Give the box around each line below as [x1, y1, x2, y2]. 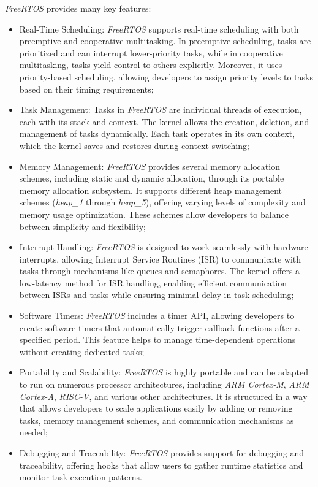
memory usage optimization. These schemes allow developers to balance [19, 207, 289, 220]
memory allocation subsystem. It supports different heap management [19, 183, 282, 196]
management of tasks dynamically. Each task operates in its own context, [19, 127, 295, 140]
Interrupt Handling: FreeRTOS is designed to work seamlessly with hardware [19, 240, 308, 253]
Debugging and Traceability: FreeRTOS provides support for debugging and [19, 447, 305, 459]
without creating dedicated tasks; [19, 345, 145, 358]
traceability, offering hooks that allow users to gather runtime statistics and [19, 458, 303, 471]
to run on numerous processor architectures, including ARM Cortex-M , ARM [19, 378, 309, 391]
